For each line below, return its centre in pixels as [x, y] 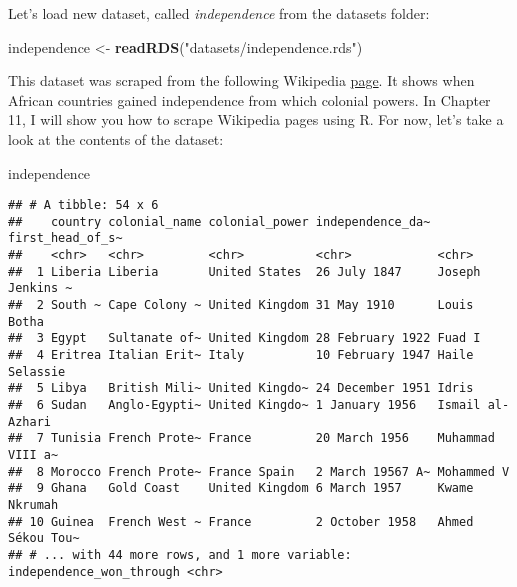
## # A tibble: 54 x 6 [83, 205]
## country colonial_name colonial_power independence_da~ [219, 221]
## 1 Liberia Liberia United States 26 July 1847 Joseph [244, 271]
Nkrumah [33, 504]
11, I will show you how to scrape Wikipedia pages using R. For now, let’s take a [256, 119]
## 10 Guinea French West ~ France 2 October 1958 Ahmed [241, 521]
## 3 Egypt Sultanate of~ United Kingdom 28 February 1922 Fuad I [244, 338]
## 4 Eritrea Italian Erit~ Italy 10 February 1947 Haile [241, 355]
